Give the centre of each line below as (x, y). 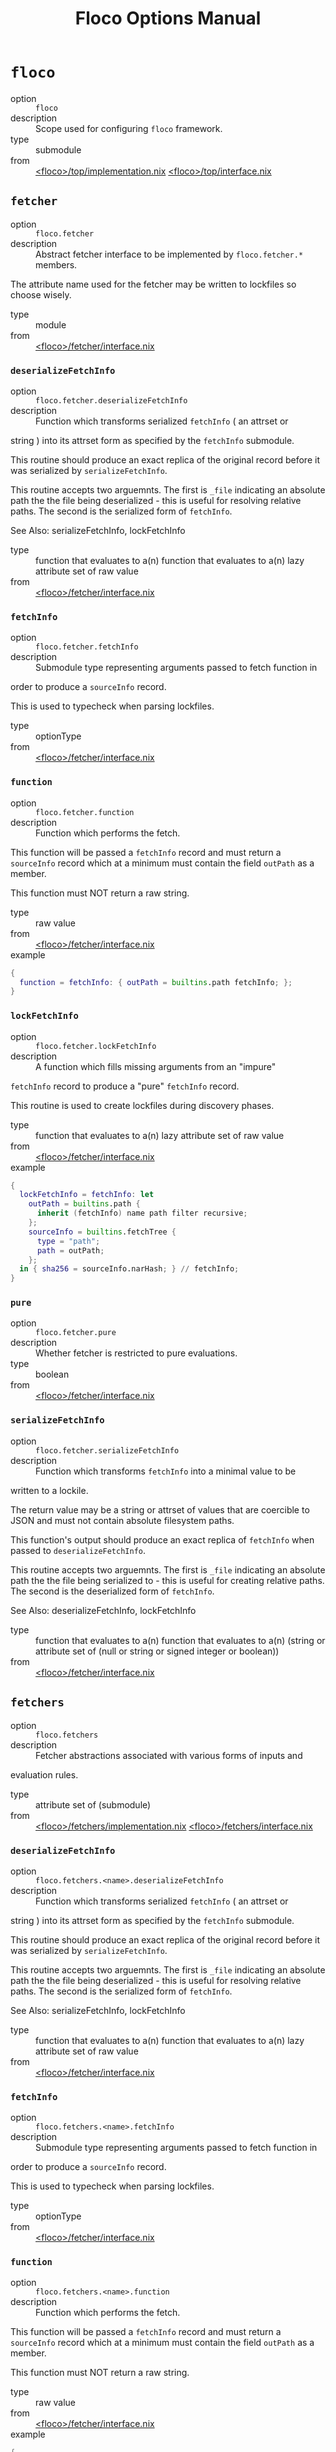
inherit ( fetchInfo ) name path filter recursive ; (142, 1213)
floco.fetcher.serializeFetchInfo (107, 1450)
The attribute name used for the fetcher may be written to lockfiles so (153, 284)
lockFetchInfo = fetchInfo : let (87, 1195)
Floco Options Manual (168, 18)
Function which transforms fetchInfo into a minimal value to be (166, 1471)
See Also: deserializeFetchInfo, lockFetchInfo (103, 1610)
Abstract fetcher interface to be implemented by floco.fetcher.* (169, 254)
